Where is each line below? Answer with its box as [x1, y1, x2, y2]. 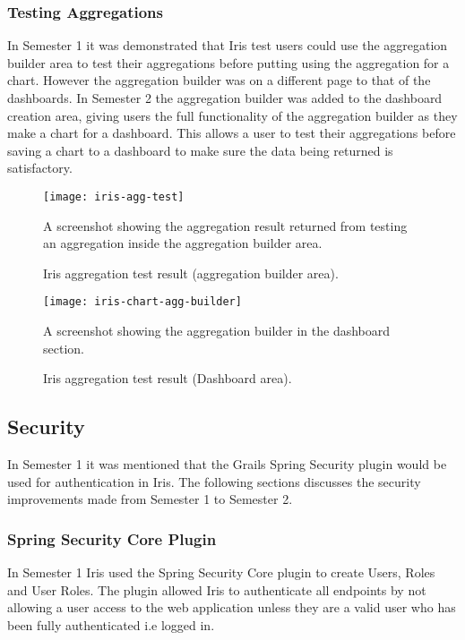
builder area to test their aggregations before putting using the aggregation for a [7, 53, 450, 72]
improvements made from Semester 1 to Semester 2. [7, 490, 293, 508]
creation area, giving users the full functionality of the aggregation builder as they [7, 106, 458, 124]
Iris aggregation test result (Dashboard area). [43, 369, 292, 388]
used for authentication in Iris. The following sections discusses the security [7, 472, 421, 491]
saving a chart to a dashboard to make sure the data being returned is [7, 141, 393, 159]
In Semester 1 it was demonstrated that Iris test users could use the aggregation [7, 36, 448, 55]
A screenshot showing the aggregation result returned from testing [43, 216, 408, 235]
